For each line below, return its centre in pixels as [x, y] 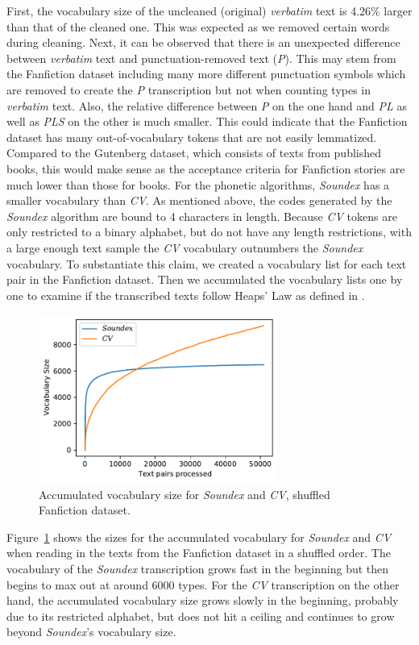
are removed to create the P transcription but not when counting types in [189, 89]
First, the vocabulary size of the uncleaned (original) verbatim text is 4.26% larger [209, 10]
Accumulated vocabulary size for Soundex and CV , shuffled [185, 494]
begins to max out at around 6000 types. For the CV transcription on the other [203, 584]
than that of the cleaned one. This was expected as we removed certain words [198, 26]
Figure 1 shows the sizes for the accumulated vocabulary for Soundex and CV [199, 537]
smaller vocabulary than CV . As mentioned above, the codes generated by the [199, 200]
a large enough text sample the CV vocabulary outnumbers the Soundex [185, 247]
